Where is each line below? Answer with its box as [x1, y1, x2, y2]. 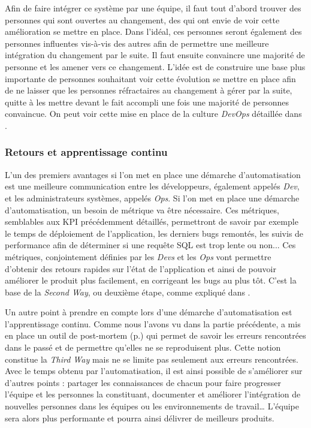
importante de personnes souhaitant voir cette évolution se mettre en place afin [5, 72, 296, 85]
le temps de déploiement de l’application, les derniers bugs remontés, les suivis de [5, 227, 304, 239]
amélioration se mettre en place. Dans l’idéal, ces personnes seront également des [5, 25, 302, 38]
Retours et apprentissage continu [5, 144, 168, 159]
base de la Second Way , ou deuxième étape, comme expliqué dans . [5, 285, 250, 298]
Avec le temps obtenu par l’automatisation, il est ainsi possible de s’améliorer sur [5, 364, 303, 377]
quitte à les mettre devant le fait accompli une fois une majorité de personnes [5, 95, 289, 108]
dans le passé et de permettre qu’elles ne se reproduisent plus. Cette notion [5, 341, 281, 354]
